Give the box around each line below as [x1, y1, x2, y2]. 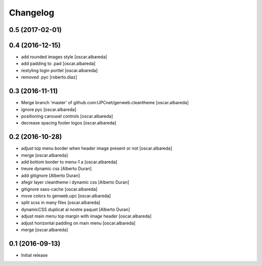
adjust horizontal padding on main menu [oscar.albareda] [21, 220, 136, 226]
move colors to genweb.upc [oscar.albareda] [21, 193, 111, 199]
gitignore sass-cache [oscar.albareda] [21, 186, 98, 192]
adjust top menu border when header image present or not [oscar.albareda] [21, 145, 172, 151]
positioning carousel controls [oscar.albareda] [21, 113, 114, 119]
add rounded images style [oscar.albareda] [21, 54, 108, 60]
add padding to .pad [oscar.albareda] [21, 61, 96, 66]
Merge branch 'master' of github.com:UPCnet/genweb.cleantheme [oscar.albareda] [21, 100, 189, 106]
